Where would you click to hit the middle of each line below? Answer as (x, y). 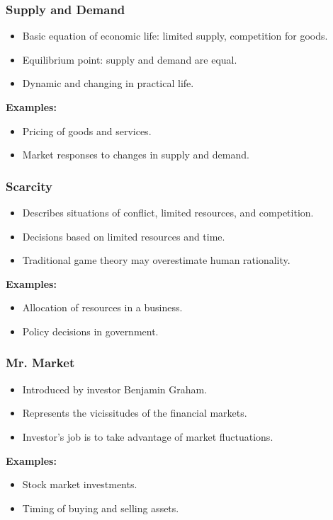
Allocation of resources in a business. (102, 307)
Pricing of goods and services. (87, 131)
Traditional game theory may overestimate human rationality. (156, 260)
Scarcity (29, 186)
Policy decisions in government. (90, 331)
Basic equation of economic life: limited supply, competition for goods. (175, 36)
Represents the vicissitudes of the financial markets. (135, 413)
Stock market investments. (80, 484)
